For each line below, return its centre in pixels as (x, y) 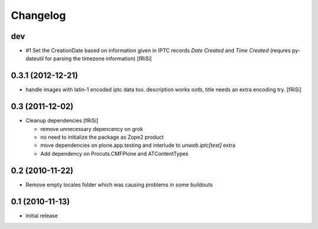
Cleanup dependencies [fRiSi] (62, 120)
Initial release (42, 215)
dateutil (35, 58)
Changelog (38, 15)
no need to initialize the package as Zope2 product (102, 137)
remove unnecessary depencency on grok (92, 129)
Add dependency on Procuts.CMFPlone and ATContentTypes (114, 153)
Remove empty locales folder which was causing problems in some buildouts (119, 184)
